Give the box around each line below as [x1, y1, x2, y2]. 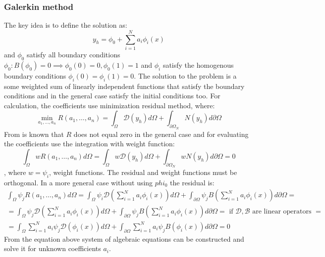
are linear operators [252, 208, 312, 215]
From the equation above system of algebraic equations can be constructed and [4, 233, 244, 244]
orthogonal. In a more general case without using [4, 177, 153, 187]
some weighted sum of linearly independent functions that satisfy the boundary [4, 81, 245, 91]
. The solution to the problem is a [134, 70, 237, 81]
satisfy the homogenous [162, 59, 234, 70]
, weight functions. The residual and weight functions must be [49, 167, 237, 177]
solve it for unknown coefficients [4, 243, 101, 254]
